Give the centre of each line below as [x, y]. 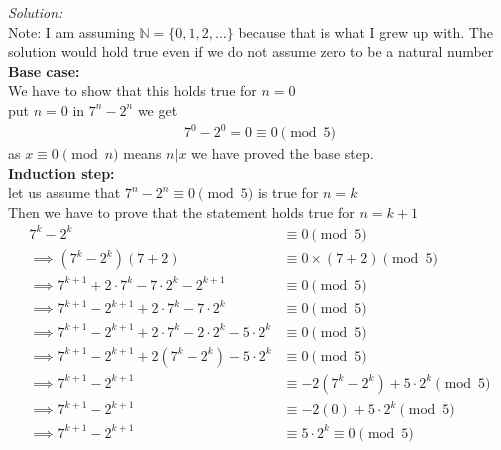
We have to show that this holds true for [132, 90]
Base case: [44, 70]
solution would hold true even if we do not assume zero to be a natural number [251, 51]
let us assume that [64, 192]
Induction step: [61, 172]
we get [157, 109]
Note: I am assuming [71, 31]
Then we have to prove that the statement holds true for [181, 211]
